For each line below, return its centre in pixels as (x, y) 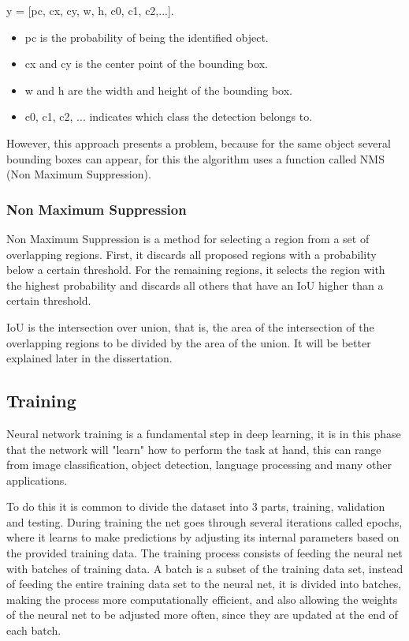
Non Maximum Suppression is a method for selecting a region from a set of (188, 238)
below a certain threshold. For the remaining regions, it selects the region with (196, 270)
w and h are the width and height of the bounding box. (159, 90)
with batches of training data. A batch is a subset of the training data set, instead (205, 568)
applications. (37, 480)
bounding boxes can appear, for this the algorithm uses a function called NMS (195, 158)
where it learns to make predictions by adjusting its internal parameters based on (203, 537)
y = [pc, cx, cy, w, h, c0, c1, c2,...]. (90, 10)
